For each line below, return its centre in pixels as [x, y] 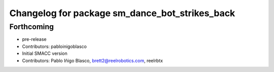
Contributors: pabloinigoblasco [55, 46]
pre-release [34, 39]
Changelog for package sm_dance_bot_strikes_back [122, 13]
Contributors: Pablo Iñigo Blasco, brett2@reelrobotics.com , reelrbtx [93, 60]
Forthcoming [32, 27]
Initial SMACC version [45, 53]
